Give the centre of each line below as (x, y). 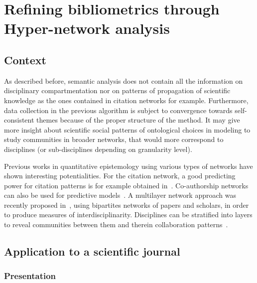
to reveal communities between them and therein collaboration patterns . (116, 224)
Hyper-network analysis (87, 28)
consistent (19, 120)
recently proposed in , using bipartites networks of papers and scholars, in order (127, 205)
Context (25, 60)
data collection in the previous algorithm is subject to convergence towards (118, 110)
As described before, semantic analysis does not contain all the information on (124, 80)
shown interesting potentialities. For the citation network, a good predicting (120, 176)
